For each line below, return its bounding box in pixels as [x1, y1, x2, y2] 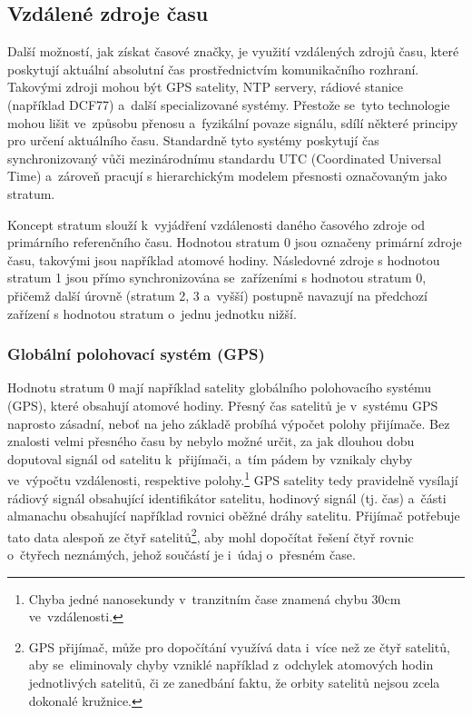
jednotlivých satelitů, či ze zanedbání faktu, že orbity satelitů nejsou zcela [28, 672, 440, 691]
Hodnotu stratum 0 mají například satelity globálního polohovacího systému [7, 378, 432, 397]
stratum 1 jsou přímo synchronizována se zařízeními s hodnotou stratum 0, [7, 268, 427, 287]
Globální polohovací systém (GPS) [7, 343, 265, 365]
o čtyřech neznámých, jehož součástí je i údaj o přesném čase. [7, 544, 356, 563]
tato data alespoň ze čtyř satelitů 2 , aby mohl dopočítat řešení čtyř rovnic [7, 524, 414, 546]
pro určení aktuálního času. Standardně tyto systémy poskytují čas [7, 131, 379, 150]
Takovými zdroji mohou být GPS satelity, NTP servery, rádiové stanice [7, 77, 404, 96]
